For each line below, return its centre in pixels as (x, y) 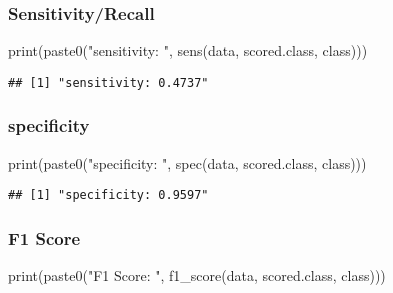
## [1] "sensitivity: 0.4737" (108, 82)
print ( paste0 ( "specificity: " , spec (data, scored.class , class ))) (187, 162)
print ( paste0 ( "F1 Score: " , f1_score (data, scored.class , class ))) (197, 275)
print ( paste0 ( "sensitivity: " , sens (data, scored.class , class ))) (188, 50)
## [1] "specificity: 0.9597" (108, 195)
